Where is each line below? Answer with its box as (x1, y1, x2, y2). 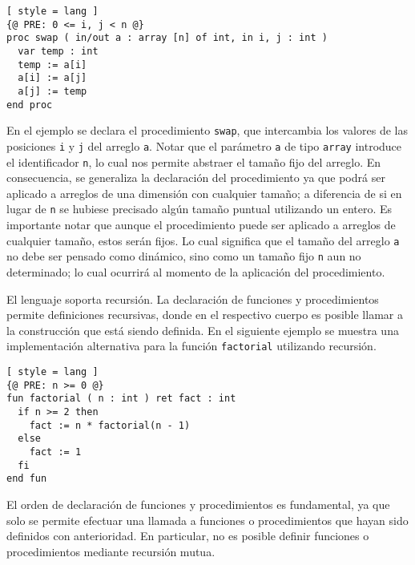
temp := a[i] (18, 59, 87, 71)
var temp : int (18, 45, 99, 57)
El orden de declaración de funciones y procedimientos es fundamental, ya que (6, 495, 390, 512)
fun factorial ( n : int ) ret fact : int (6, 393, 236, 405)
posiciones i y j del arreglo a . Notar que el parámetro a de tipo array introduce (6, 137, 402, 154)
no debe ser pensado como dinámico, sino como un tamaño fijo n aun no (6, 248, 361, 264)
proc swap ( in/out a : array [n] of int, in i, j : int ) (6, 32, 328, 44)
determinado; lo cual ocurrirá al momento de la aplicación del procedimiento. (6, 263, 385, 280)
